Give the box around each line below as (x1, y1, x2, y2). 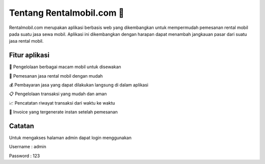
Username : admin (9, 144, 47, 150)
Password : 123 (9, 153, 40, 159)
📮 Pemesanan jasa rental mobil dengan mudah (9, 73, 103, 79)
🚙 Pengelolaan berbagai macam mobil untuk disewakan (9, 64, 121, 70)
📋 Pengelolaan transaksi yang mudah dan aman (9, 91, 107, 97)
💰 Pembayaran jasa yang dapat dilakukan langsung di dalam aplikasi (9, 82, 149, 88)
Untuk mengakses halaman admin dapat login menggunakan (9, 135, 132, 141)
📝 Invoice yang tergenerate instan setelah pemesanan (9, 109, 118, 115)
